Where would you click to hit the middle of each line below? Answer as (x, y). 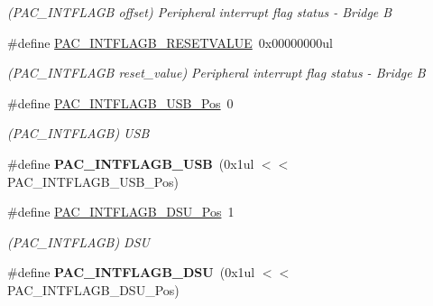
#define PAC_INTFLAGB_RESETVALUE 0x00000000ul (170, 42)
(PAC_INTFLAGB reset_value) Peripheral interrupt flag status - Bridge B (216, 73)
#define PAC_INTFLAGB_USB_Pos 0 (120, 102)
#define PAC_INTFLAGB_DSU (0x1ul (131, 272)
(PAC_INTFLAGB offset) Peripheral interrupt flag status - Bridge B (200, 12)
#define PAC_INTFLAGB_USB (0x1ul (131, 163)
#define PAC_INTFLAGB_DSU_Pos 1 (121, 212)
